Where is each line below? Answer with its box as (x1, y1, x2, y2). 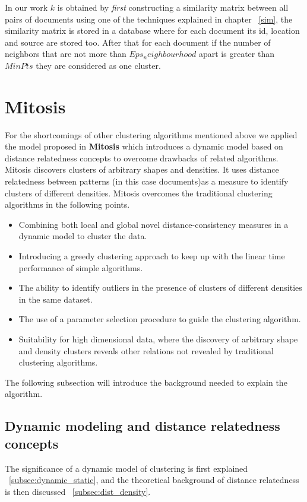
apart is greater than (198, 47, 274, 60)
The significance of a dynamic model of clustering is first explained (5, 462, 248, 474)
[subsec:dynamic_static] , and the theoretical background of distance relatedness (9, 474, 299, 486)
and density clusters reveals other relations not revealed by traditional (18, 344, 274, 357)
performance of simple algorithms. (18, 261, 143, 274)
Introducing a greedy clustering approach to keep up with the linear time (18, 250, 285, 262)
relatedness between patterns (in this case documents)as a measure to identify (5, 175, 289, 188)
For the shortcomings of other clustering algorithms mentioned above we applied (5, 128, 297, 141)
